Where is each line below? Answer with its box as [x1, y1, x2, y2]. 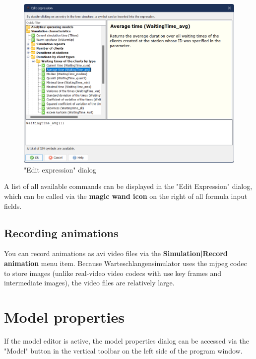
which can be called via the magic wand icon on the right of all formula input [4, 191, 248, 201]
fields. [4, 200, 22, 211]
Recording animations [4, 225, 119, 240]
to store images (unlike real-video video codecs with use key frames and [4, 268, 221, 278]
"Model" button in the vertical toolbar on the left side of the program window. [4, 345, 243, 356]
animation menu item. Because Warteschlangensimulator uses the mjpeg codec [4, 258, 247, 268]
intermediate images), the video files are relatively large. [4, 277, 175, 288]
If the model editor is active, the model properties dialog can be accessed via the [4, 335, 249, 346]
